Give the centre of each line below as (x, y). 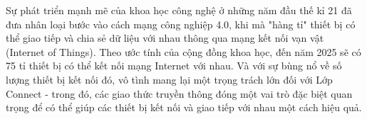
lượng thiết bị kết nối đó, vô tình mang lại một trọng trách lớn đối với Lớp (169, 79)
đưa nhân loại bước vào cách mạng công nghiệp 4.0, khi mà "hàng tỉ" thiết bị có (181, 24)
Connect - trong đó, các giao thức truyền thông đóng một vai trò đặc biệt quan (179, 93)
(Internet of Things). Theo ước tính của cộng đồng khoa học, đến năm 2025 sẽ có (183, 51)
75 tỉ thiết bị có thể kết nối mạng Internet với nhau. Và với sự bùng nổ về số (174, 66)
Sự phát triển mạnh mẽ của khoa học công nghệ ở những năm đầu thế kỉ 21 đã (179, 10)
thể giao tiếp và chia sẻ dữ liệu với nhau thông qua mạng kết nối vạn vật (165, 38)
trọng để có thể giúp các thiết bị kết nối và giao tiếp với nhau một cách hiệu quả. (184, 107)
